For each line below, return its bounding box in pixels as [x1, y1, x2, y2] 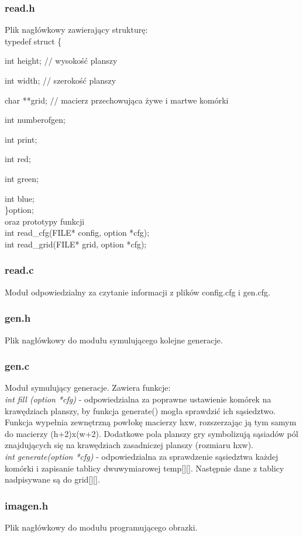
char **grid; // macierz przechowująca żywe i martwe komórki [5, 94, 229, 106]
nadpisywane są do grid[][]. [5, 473, 100, 486]
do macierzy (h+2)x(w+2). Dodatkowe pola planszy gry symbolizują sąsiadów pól [5, 427, 298, 439]
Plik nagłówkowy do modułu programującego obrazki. [5, 521, 198, 533]
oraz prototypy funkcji [5, 215, 85, 227]
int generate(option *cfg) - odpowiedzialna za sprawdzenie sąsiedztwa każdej [5, 450, 278, 462]
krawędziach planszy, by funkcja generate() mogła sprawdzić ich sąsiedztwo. [5, 404, 276, 416]
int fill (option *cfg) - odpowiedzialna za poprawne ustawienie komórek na [5, 393, 271, 405]
